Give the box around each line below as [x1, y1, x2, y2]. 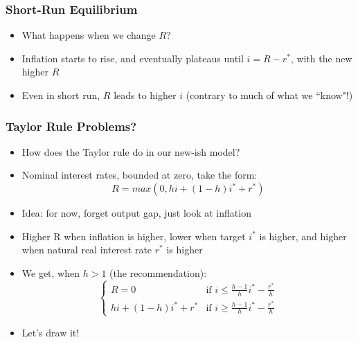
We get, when [21, 265, 80, 280]
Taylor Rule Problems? [6, 117, 137, 134]
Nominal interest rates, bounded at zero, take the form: [21, 168, 258, 182]
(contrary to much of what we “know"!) [186, 88, 353, 102]
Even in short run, [21, 88, 100, 102]
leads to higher [114, 88, 177, 102]
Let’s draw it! [21, 325, 80, 339]
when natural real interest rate [21, 242, 152, 257]
